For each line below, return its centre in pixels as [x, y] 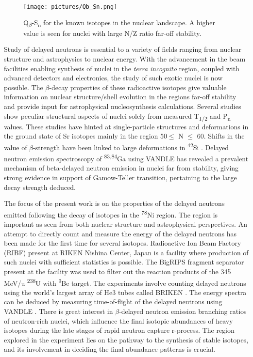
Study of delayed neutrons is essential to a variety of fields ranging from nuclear [123, 49]
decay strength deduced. [40, 187]
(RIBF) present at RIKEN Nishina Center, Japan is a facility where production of [126, 252]
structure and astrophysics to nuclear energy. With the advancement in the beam [125, 58]
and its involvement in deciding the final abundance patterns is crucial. [110, 349]
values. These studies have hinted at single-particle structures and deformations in [126, 126]
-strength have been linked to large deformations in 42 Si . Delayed [131, 146]
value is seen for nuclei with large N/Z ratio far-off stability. [112, 33]
